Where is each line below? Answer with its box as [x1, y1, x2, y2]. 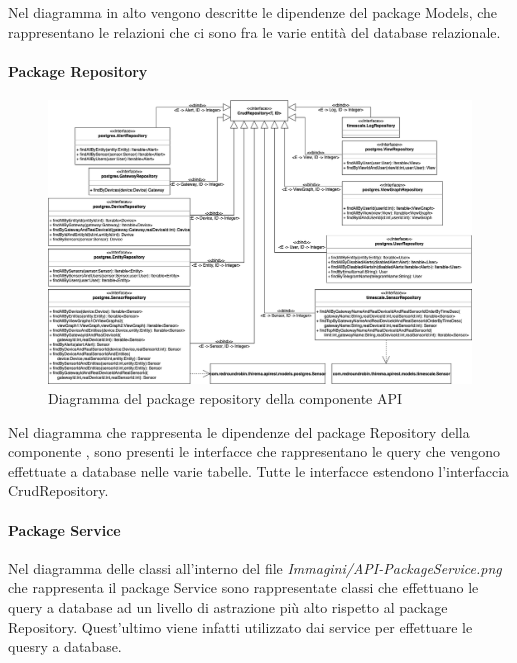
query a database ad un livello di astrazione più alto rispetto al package [8, 596, 448, 617]
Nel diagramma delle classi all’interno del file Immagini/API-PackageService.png [8, 557, 502, 578]
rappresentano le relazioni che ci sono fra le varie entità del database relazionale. [8, 21, 501, 42]
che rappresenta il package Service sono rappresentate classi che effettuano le [8, 577, 479, 598]
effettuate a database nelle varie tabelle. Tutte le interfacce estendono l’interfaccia [8, 460, 510, 481]
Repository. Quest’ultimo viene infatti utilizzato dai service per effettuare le [8, 616, 473, 637]
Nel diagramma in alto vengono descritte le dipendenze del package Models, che [8, 2, 498, 22]
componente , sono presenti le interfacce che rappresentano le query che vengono [8, 441, 500, 462]
